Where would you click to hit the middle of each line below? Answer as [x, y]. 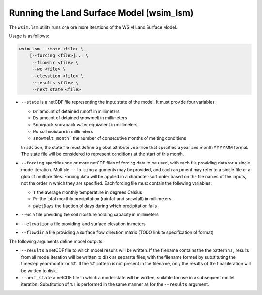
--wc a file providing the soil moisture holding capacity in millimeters [90, 215]
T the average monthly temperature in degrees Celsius [88, 192]
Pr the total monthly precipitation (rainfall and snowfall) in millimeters [102, 199]
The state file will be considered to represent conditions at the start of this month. [103, 154]
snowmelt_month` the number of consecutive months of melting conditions [110, 138]
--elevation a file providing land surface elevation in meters [83, 224]
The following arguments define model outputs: [56, 241]
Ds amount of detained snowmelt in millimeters [80, 118]
